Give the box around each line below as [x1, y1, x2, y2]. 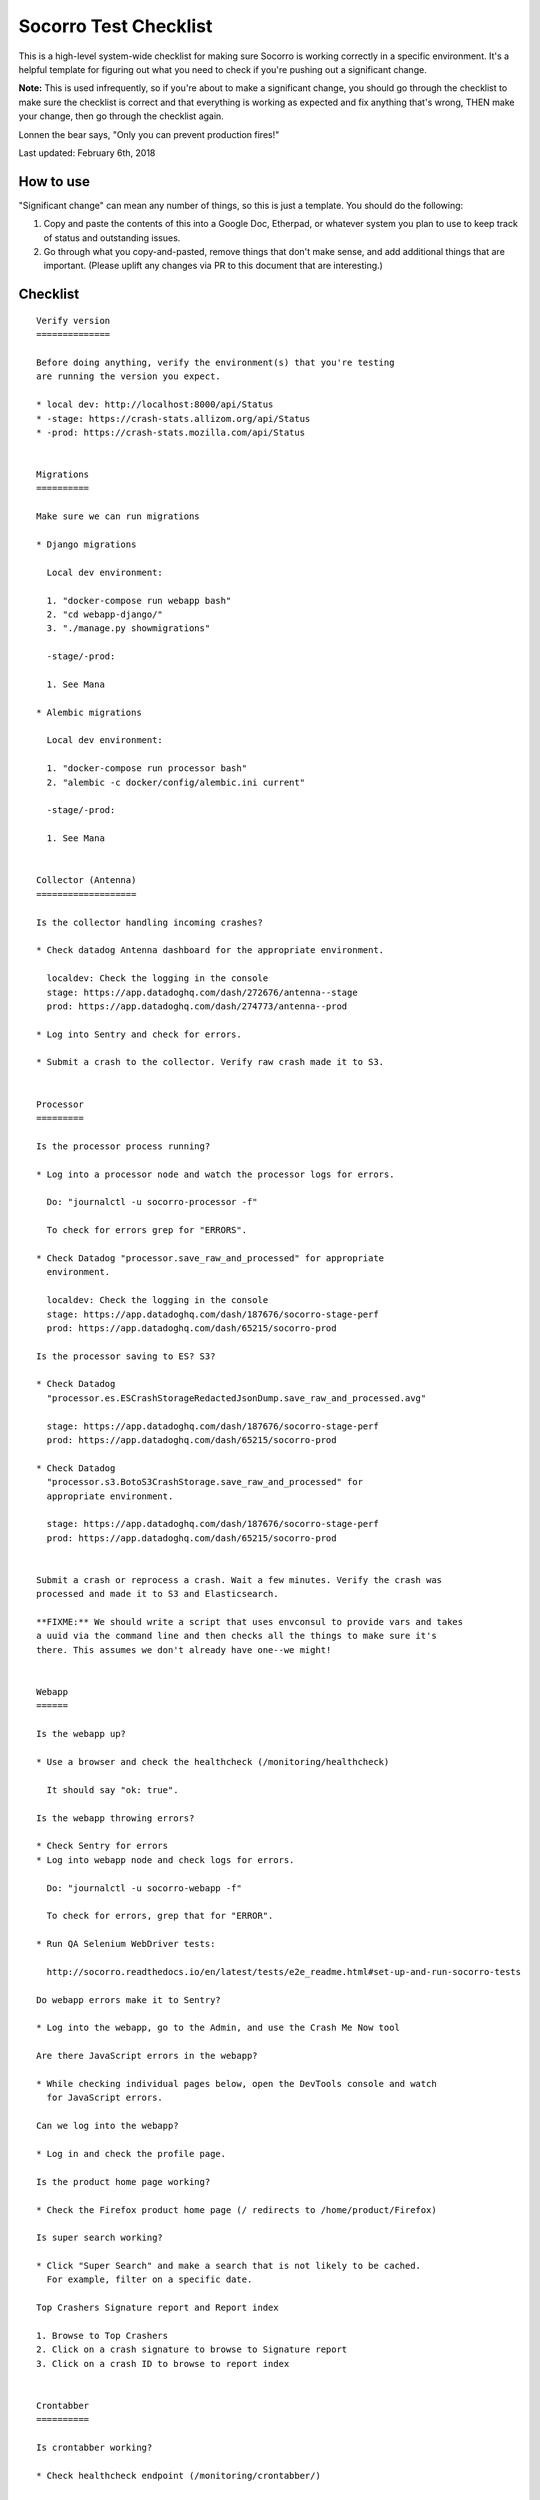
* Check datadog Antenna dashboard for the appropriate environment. [36, 945, 385, 956]
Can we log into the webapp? [36, 2120, 179, 2132]
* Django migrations [36, 539, 137, 550]
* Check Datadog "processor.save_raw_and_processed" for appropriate [36, 1252, 385, 1264]
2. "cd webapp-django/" [46, 608, 164, 620]
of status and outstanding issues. [43, 231, 181, 244]
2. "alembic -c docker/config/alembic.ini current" [46, 776, 305, 788]
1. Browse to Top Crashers [36, 2330, 169, 2342]
